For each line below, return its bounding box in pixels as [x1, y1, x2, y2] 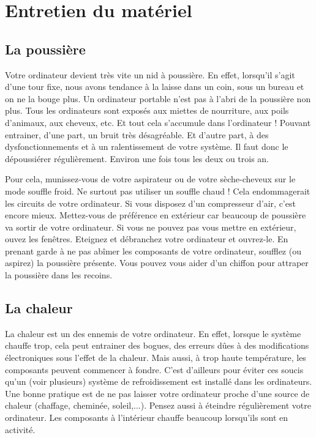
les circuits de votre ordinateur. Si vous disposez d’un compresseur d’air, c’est [5, 196, 296, 209]
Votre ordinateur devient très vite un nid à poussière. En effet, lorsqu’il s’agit [5, 68, 295, 81]
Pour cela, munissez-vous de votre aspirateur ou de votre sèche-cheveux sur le [5, 173, 296, 185]
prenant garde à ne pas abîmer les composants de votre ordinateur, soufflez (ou [5, 244, 301, 257]
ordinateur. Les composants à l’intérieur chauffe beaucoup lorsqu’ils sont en [5, 411, 288, 424]
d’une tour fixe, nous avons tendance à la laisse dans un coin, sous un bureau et [5, 80, 304, 93]
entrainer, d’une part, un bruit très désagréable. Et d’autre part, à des [5, 128, 269, 141]
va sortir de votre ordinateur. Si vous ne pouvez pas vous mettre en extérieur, [5, 220, 296, 233]
